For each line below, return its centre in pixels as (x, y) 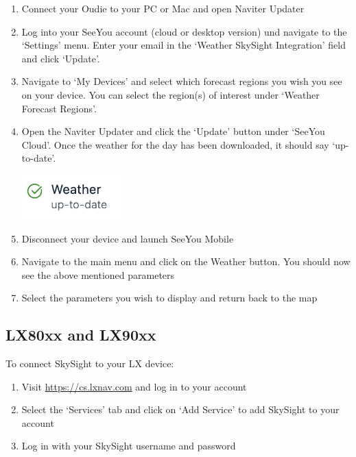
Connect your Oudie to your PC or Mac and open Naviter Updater (163, 8)
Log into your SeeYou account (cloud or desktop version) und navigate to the (184, 31)
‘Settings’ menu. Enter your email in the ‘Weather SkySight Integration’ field (184, 45)
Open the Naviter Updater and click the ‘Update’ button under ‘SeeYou (173, 131)
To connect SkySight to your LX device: (90, 363)
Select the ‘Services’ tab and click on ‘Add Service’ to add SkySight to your (180, 409)
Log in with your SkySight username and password (129, 446)
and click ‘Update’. (61, 58)
